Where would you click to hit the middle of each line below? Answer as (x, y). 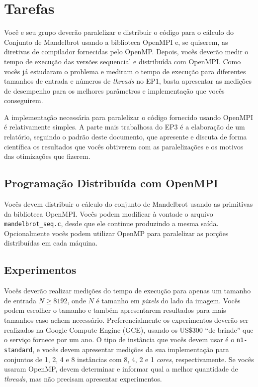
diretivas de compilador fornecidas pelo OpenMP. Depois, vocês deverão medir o (126, 52)
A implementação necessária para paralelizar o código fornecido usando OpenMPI (129, 117)
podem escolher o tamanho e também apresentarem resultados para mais (115, 310)
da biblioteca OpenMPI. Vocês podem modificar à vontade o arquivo (109, 213)
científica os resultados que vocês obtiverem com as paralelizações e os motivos (124, 146)
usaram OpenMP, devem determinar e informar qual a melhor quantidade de (121, 369)
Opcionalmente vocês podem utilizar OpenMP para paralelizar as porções (116, 233)
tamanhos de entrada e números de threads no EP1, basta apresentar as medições (128, 81)
